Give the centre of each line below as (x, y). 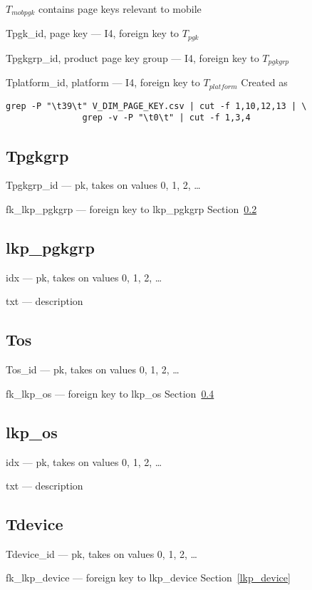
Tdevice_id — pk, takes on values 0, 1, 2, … (102, 553)
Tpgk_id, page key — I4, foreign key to (93, 33)
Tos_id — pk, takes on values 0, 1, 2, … (93, 369)
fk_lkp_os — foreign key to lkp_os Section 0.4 (110, 393)
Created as (264, 82)
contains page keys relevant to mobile (120, 9)
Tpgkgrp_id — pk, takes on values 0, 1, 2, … (103, 185)
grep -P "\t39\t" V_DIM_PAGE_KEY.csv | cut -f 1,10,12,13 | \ (156, 106)
